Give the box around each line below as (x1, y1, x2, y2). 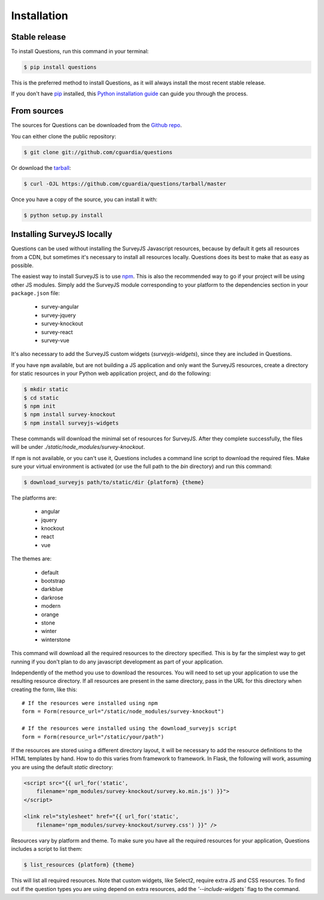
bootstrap (41, 577, 65, 584)
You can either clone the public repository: (11, 133, 116, 140)
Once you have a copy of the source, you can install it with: (11, 196, 158, 203)
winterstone (41, 636, 71, 643)
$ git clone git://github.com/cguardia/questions (23, 149, 173, 155)
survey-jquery (41, 311, 76, 319)
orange (41, 611, 59, 618)
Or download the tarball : (11, 164, 71, 171)
